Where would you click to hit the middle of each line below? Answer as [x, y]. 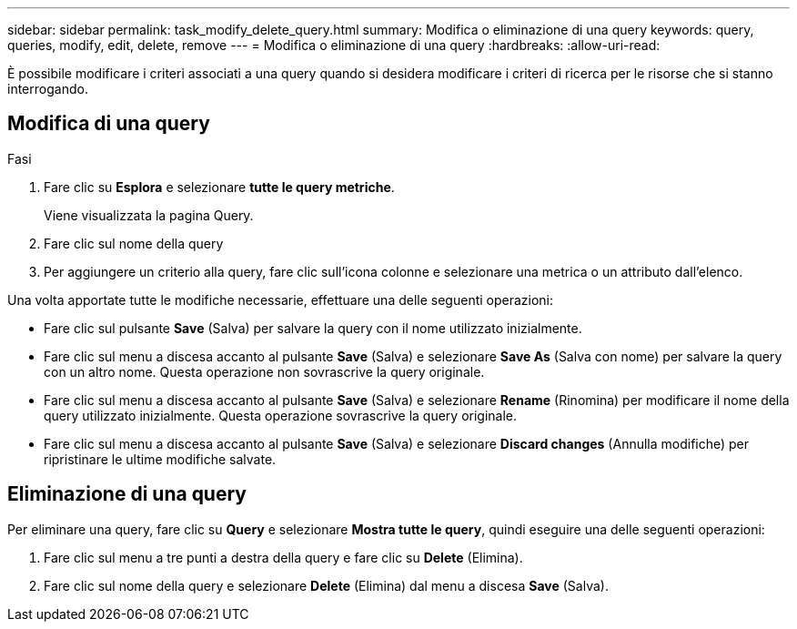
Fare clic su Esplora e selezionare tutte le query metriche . [219, 187]
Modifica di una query [109, 124]
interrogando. [48, 89]
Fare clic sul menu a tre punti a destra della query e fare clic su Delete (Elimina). [283, 557]
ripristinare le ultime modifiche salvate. [160, 459]
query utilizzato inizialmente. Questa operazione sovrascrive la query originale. [281, 415]
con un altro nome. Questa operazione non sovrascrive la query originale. [264, 371]
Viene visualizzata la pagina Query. [149, 215]
